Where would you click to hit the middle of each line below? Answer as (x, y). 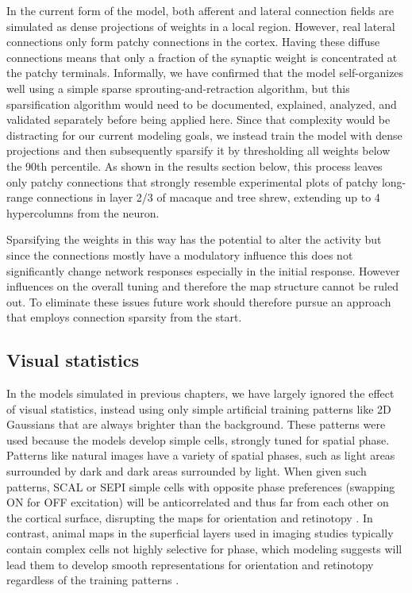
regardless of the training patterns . (93, 580)
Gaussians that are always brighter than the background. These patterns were (196, 424)
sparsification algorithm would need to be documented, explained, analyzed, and (202, 104)
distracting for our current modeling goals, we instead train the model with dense (204, 135)
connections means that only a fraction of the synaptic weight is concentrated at (202, 57)
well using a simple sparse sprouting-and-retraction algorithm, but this (178, 88)
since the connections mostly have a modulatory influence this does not (180, 254)
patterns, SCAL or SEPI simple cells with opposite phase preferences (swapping (201, 486)
